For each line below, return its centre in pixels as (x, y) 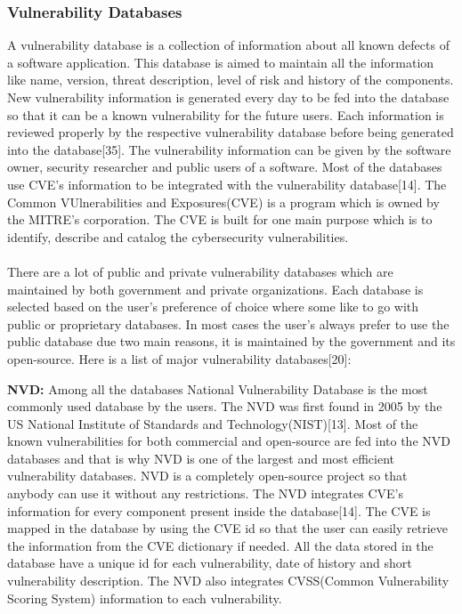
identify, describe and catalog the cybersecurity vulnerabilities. (178, 236)
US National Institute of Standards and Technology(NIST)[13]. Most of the (213, 423)
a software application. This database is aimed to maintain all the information (221, 62)
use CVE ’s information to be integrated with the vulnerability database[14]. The (227, 184)
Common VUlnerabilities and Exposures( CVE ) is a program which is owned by (223, 202)
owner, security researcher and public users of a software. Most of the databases (225, 167)
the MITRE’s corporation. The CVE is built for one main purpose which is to (220, 219)
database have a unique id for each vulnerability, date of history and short (210, 563)
